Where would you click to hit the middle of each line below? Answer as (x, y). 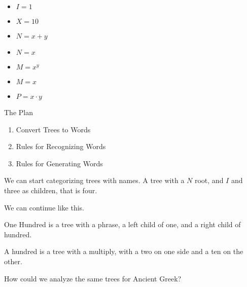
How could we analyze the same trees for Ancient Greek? (93, 278)
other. (13, 261)
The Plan (19, 112)
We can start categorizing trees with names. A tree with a (94, 180)
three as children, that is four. (51, 190)
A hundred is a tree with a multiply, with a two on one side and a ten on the (124, 251)
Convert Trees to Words (53, 129)
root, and (209, 180)
